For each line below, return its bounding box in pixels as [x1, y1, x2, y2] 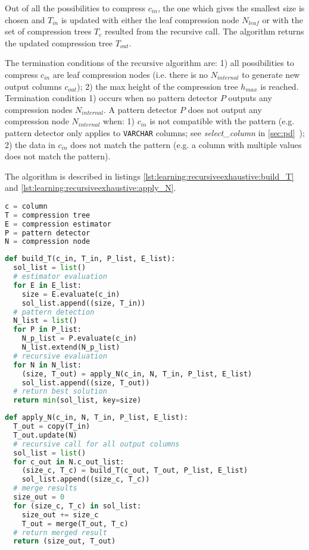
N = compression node [5, 237, 90, 246]
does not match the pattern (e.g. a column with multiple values [70, 138, 302, 150]
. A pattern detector [103, 103, 177, 115]
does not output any [188, 103, 262, 115]
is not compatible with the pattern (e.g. [149, 115, 295, 127]
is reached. [260, 80, 299, 92]
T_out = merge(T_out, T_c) [21, 519, 129, 528]
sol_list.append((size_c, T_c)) [21, 475, 150, 484]
